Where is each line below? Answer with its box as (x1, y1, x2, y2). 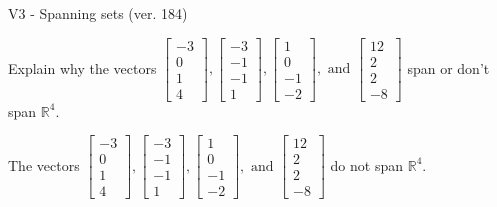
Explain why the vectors (8, 57, 157, 78)
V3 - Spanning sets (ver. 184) (8, 3, 188, 23)
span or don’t (407, 57, 490, 78)
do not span (330, 154, 404, 175)
